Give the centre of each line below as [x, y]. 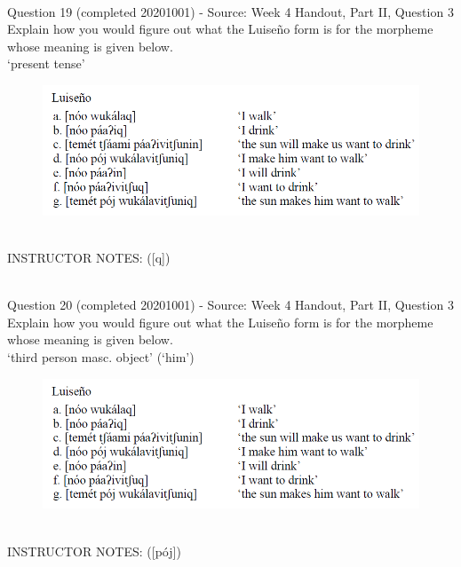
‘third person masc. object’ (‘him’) [101, 356]
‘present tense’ [46, 63]
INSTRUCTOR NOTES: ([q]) [89, 258]
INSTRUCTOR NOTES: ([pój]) [94, 551]
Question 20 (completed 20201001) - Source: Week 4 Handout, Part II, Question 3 [230, 305]
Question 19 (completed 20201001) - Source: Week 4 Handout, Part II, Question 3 [230, 11]
